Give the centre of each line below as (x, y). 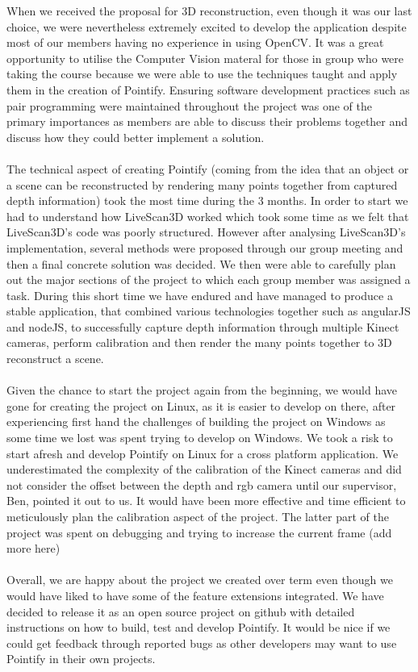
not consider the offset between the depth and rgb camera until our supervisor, (202, 484)
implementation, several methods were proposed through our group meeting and (205, 247)
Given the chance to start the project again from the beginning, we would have (202, 390)
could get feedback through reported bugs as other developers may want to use (202, 643)
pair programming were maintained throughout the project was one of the (189, 105)
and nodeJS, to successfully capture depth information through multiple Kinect (203, 326)
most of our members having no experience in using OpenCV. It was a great (195, 42)
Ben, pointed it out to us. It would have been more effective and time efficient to (206, 501)
